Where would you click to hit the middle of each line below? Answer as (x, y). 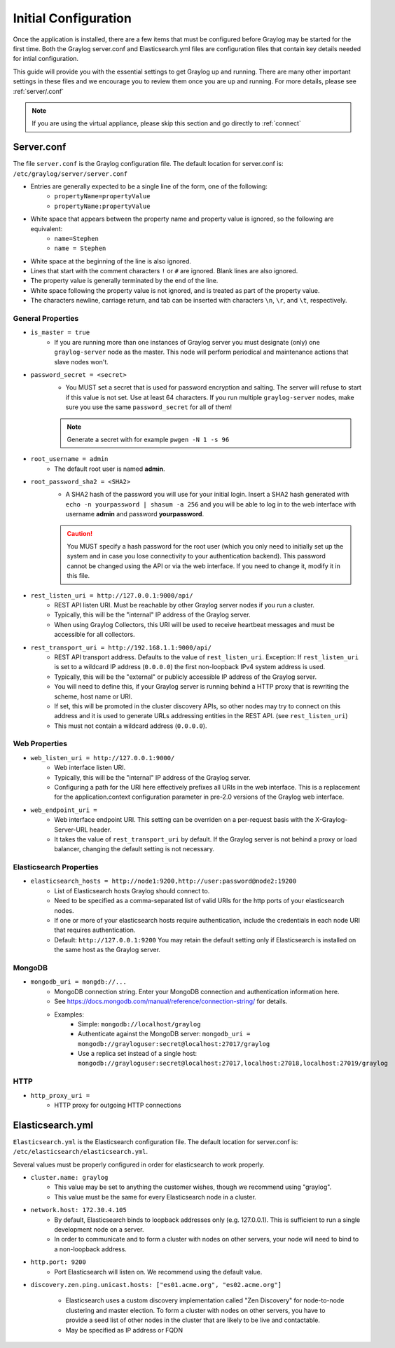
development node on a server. (99, 1230)
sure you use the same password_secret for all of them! (149, 407)
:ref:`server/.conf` (39, 91)
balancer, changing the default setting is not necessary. (134, 849)
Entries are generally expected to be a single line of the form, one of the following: (149, 186)
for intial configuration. (46, 59)
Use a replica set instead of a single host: (138, 1054)
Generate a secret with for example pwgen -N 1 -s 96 (148, 439)
